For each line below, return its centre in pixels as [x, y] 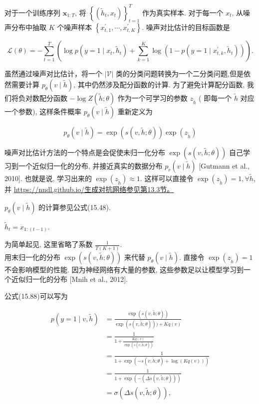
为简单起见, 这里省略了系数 [49, 244]
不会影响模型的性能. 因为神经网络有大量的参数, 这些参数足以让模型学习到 [124, 269]
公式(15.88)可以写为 [36, 296]
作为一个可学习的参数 [152, 98]
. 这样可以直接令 [167, 178]
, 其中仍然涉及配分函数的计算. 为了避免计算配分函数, [159, 84]
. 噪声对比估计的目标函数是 [186, 27]
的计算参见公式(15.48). [75, 207]
